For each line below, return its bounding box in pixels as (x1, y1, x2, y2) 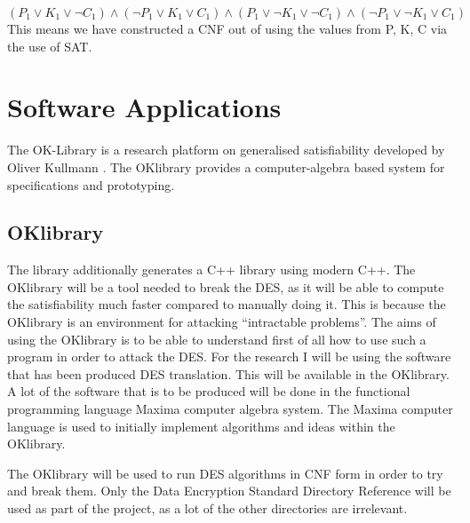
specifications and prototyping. (7, 175, 175, 194)
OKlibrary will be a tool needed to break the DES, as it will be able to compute (7, 277, 444, 296)
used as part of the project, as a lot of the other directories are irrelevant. (7, 499, 408, 518)
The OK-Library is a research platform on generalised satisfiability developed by (7, 140, 445, 159)
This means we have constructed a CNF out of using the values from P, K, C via (7, 20, 448, 37)
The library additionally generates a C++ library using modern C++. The (7, 260, 416, 279)
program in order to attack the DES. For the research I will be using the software (7, 347, 451, 366)
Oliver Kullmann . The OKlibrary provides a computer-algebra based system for (7, 157, 445, 176)
